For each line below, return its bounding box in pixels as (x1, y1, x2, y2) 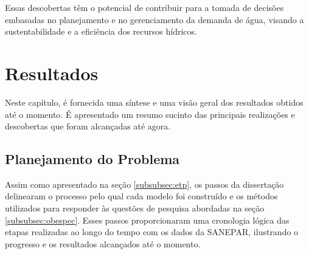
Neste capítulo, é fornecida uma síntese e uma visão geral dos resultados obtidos (5, 95, 304, 108)
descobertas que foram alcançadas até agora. (5, 120, 171, 132)
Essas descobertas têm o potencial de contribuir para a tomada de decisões (5, 1, 284, 13)
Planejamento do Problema (5, 149, 180, 168)
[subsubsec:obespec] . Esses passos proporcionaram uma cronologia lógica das (5, 213, 290, 226)
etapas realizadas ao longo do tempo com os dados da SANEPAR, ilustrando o (5, 225, 299, 238)
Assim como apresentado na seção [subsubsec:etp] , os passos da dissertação (5, 177, 284, 190)
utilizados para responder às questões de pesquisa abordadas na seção (5, 202, 265, 215)
